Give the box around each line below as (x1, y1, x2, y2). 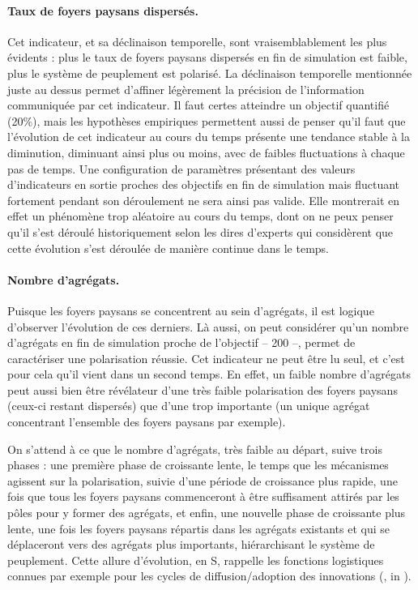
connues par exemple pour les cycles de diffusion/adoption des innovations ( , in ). (7, 567, 412, 584)
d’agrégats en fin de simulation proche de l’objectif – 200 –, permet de (7, 334, 356, 351)
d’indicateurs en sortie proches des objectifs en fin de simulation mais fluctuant (7, 176, 400, 193)
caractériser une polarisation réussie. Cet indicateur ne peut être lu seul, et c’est (7, 349, 405, 366)
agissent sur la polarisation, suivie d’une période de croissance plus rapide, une (7, 472, 398, 489)
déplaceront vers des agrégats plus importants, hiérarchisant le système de (7, 536, 375, 553)
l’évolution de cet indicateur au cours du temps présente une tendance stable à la (7, 128, 411, 145)
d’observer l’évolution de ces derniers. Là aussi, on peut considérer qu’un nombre (7, 318, 409, 335)
